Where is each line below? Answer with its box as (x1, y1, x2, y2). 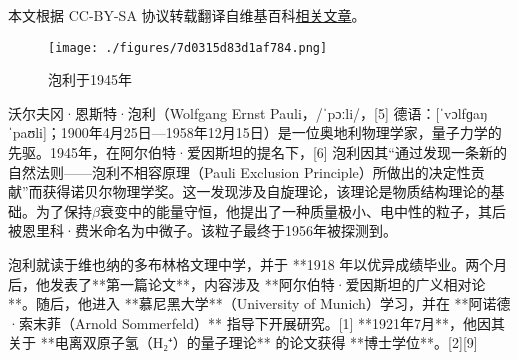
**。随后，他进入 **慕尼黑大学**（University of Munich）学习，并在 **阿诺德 (8, 293, 511, 314)
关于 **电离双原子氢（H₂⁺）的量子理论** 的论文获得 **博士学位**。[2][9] (8, 332, 478, 353)
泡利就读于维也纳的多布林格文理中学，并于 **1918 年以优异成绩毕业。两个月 (8, 254, 508, 274)
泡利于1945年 (48, 69, 132, 90)
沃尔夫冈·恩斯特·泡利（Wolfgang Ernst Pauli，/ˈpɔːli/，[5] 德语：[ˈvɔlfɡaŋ (8, 102, 487, 123)
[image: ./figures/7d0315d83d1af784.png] (48, 40, 328, 55)
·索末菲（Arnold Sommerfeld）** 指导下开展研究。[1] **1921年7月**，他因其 (8, 312, 506, 333)
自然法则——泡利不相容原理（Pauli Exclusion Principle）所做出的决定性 (8, 161, 471, 182)
